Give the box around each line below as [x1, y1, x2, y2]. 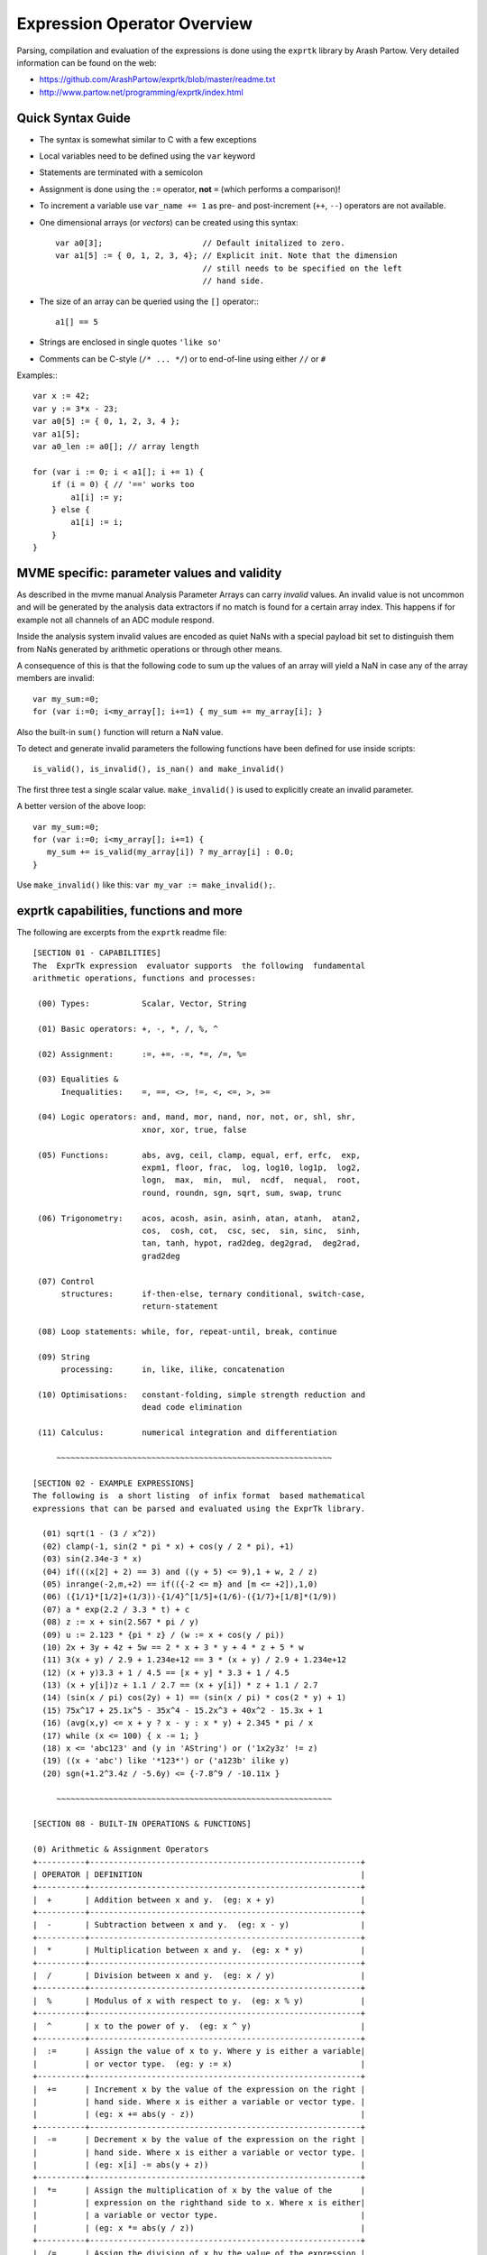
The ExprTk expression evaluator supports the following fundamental [32, 961, 366, 971]
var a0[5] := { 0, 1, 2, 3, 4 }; [32, 416, 180, 427]
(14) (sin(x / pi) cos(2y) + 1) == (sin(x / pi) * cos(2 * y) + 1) [41, 1692, 347, 1703]
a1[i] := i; [70, 517, 124, 528]
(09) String [37, 1351, 90, 1362]
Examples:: [16, 370, 58, 381]
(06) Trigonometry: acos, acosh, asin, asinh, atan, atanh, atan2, [37, 1213, 361, 1223]
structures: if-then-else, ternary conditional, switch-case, [60, 1288, 366, 1299]
